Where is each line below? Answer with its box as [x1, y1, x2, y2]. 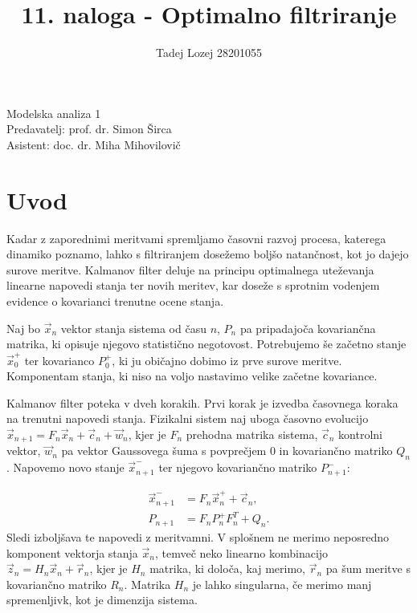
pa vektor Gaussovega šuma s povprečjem [61, 442, 267, 459]
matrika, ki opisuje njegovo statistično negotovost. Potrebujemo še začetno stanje [6, 335, 407, 352]
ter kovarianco [24, 351, 95, 368]
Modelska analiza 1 [6, 104, 101, 121]
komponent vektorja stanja [6, 544, 138, 561]
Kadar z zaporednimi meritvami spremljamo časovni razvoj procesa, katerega [6, 229, 386, 246]
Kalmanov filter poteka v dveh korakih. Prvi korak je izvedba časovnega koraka [6, 394, 399, 411]
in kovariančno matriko [279, 442, 393, 459]
